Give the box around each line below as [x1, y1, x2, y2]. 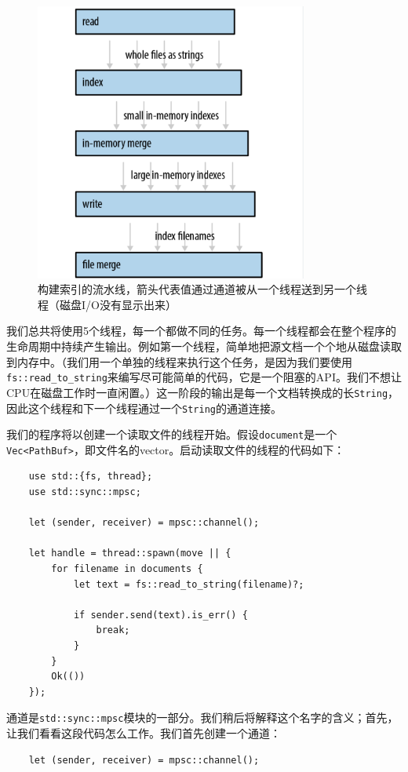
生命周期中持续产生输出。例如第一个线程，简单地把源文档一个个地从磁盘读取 [6, 338, 402, 354]
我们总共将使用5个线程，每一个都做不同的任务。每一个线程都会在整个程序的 [6, 322, 396, 339]
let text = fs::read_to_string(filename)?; [73, 578, 304, 590]
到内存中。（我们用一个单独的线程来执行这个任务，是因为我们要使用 [6, 353, 352, 370]
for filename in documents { [51, 563, 203, 575]
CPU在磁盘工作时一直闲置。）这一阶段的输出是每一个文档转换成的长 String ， [6, 384, 399, 400]
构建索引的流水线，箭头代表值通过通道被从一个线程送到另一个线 [38, 281, 367, 297]
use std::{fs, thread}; [28, 471, 153, 482]
